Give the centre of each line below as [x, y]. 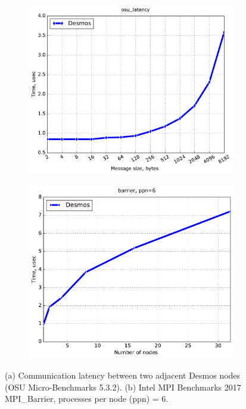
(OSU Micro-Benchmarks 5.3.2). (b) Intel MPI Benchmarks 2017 [123, 387]
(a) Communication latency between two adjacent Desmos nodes [123, 375]
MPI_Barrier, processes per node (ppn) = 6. [87, 399]
